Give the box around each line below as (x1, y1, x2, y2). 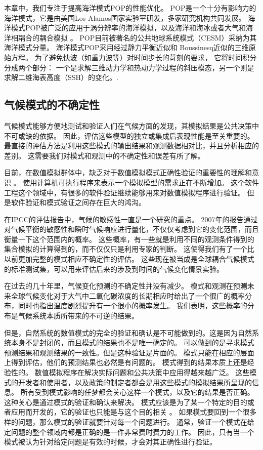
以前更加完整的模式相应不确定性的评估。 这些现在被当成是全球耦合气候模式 (4, 254, 254, 264)
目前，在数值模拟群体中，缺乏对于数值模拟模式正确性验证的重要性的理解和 (4, 167, 252, 178)
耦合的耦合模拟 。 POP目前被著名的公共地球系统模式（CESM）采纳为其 (18, 32, 257, 43)
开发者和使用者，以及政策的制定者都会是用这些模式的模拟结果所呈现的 (18, 377, 252, 387)
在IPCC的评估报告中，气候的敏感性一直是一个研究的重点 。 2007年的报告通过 (4, 214, 258, 224)
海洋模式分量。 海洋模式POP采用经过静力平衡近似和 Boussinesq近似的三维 (4, 42, 249, 53)
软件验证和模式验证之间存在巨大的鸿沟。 (11, 197, 146, 208)
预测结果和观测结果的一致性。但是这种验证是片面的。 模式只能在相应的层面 (4, 347, 254, 357)
